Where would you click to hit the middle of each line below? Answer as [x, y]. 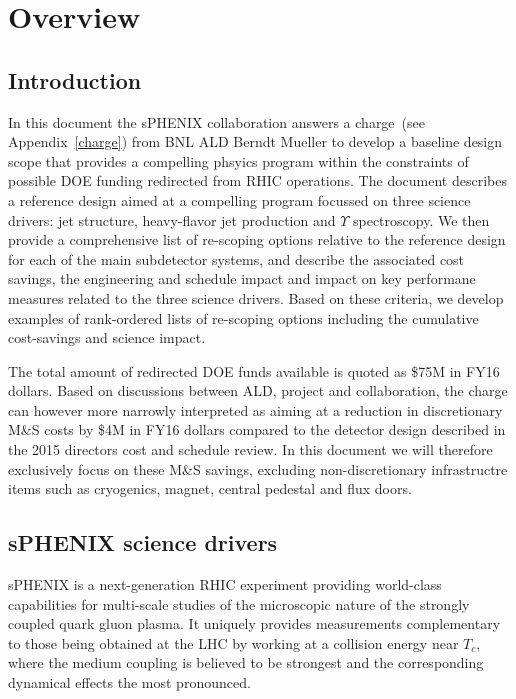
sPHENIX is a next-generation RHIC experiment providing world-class [225, 584]
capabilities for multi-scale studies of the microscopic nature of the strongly [239, 603]
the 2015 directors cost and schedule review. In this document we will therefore [250, 449]
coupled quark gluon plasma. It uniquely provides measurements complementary [254, 623]
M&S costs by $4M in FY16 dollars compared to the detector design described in [257, 429]
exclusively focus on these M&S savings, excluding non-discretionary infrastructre [258, 468]
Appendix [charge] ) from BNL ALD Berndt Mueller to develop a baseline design [255, 141]
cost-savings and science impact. [107, 337]
